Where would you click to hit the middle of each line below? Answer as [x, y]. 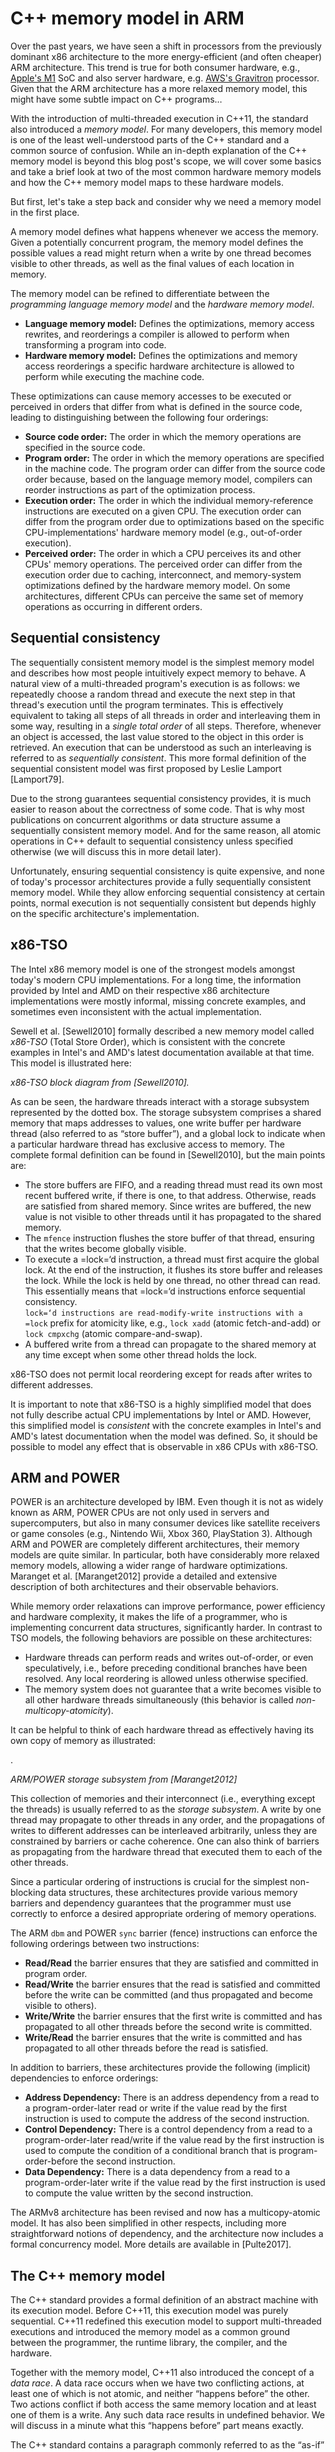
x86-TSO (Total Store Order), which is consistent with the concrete [148, 1041]
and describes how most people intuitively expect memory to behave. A [158, 673]
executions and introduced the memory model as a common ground [150, 2332]
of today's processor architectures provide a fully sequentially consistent [161, 881]
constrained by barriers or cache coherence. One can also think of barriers [165, 1841]
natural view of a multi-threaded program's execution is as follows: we [155, 683]
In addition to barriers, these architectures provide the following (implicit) [160, 2068]
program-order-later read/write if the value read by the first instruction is [174, 2140]
